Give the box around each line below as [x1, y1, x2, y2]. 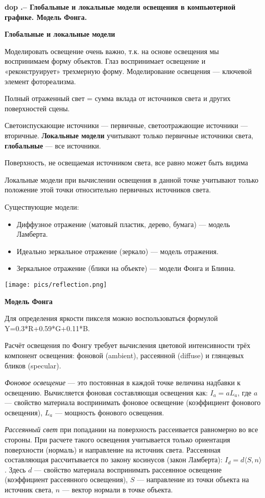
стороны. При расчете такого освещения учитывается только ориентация [5, 434, 230, 445]
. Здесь [5, 464, 26, 475]
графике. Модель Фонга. [5, 11, 87, 22]
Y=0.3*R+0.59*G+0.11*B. [5, 322, 90, 333]
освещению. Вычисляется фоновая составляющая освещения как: [5, 387, 208, 397]
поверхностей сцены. [5, 103, 70, 113]
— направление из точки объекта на [137, 474, 249, 485]
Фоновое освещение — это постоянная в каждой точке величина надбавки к [5, 377, 241, 388]
